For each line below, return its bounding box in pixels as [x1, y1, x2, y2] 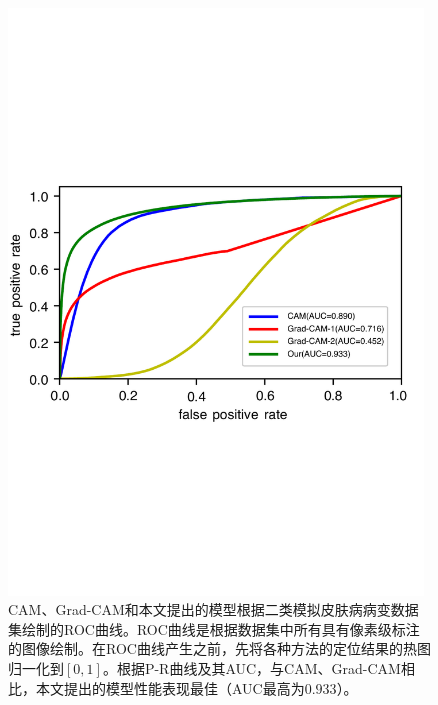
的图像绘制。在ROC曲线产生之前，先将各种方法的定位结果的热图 [8, 638, 431, 659]
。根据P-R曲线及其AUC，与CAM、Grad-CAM [102, 658, 401, 679]
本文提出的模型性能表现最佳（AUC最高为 [35, 677, 305, 698]
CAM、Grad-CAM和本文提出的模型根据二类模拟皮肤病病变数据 [8, 599, 419, 620]
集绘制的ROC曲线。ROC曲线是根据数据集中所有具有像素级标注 [8, 618, 420, 639]
